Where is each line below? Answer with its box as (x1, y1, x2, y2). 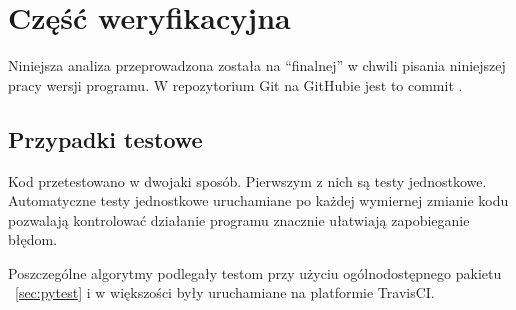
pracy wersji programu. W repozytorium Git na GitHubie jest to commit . (8, 74, 463, 95)
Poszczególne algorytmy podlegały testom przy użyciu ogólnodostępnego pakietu (8, 262, 502, 283)
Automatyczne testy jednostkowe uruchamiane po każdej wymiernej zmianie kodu (8, 190, 509, 211)
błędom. (8, 229, 58, 250)
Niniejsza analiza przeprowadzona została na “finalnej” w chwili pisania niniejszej (8, 55, 506, 76)
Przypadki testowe (8, 123, 203, 154)
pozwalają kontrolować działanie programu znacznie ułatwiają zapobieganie (8, 209, 470, 230)
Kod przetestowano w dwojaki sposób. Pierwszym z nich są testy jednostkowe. (8, 170, 487, 191)
